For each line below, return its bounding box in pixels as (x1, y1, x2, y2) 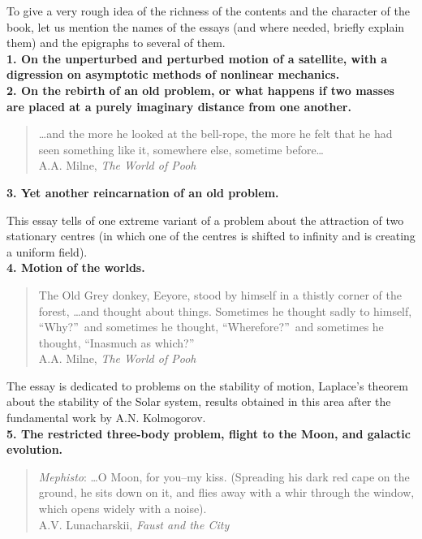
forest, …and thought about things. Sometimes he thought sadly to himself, (38, 302, 412, 319)
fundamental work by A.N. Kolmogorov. (6, 409, 206, 426)
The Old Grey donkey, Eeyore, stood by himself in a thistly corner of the (38, 286, 402, 303)
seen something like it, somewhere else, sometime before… (38, 140, 324, 157)
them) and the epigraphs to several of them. (6, 34, 226, 51)
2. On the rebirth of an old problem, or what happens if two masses (6, 81, 394, 98)
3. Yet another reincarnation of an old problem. (6, 183, 279, 201)
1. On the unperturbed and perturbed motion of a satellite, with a (6, 50, 388, 67)
